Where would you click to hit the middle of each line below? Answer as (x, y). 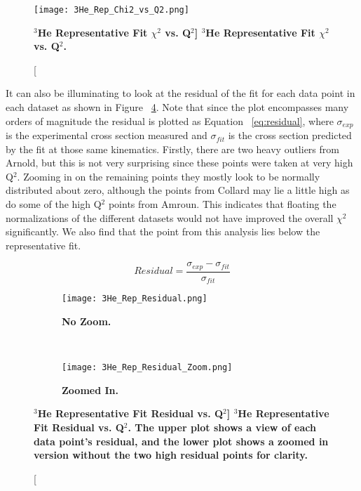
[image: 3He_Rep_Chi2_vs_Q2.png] (111, 10)
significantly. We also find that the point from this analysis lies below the (163, 231)
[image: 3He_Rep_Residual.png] (135, 299)
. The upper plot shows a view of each (222, 427)
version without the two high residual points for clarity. (171, 455)
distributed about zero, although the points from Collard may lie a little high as (178, 190)
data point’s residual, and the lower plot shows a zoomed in (181, 441)
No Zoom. (87, 321)
